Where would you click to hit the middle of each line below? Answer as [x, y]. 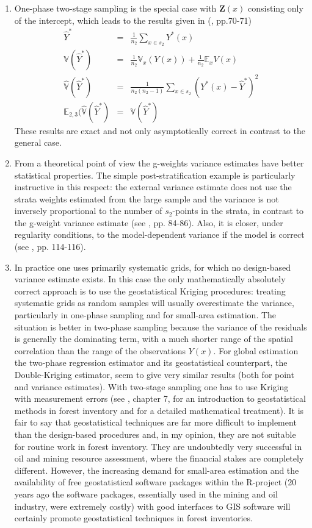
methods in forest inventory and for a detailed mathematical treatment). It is [159, 410]
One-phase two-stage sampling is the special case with [115, 8]
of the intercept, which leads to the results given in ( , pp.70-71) [133, 20]
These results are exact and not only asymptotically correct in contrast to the [160, 130]
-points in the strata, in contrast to [238, 211]
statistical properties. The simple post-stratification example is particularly [155, 175]
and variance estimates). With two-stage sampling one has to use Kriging [151, 386]
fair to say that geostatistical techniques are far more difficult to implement [155, 422]
